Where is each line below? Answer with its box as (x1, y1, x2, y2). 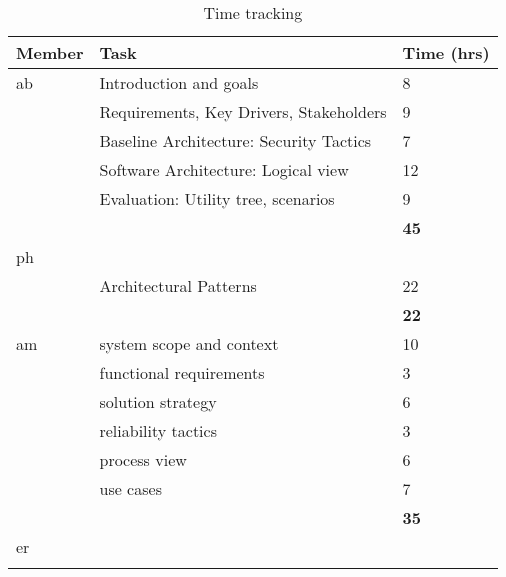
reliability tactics (99, 419, 217, 442)
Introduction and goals (99, 71, 259, 94)
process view (99, 448, 187, 471)
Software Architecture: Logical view (99, 158, 349, 181)
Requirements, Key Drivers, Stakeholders (99, 100, 387, 123)
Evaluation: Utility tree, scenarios (99, 187, 335, 210)
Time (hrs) (402, 41, 490, 64)
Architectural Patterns (99, 274, 257, 297)
